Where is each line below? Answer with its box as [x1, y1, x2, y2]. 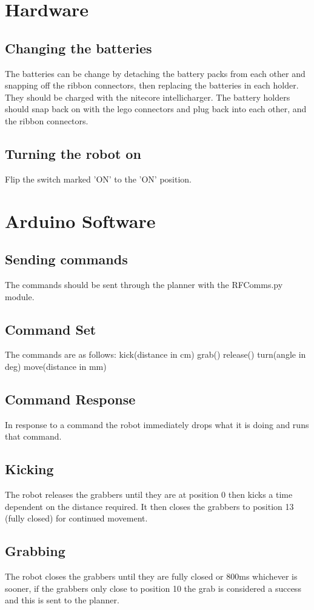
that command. [5, 430, 62, 443]
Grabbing [5, 541, 65, 560]
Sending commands [5, 250, 128, 269]
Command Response [5, 389, 136, 408]
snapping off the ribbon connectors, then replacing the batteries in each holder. [5, 79, 299, 92]
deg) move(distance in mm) [5, 360, 107, 372]
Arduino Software [5, 208, 156, 233]
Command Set [5, 320, 96, 338]
